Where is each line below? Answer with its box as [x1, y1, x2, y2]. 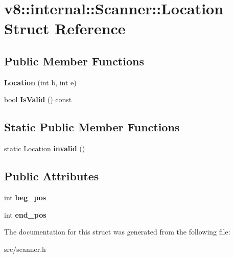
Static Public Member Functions [4, 119, 180, 135]
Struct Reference [4, 18, 126, 39]
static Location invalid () [4, 143, 85, 154]
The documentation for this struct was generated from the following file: [4, 226, 230, 237]
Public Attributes [4, 168, 99, 184]
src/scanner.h [4, 243, 46, 254]
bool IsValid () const [4, 94, 72, 105]
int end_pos [4, 209, 46, 220]
